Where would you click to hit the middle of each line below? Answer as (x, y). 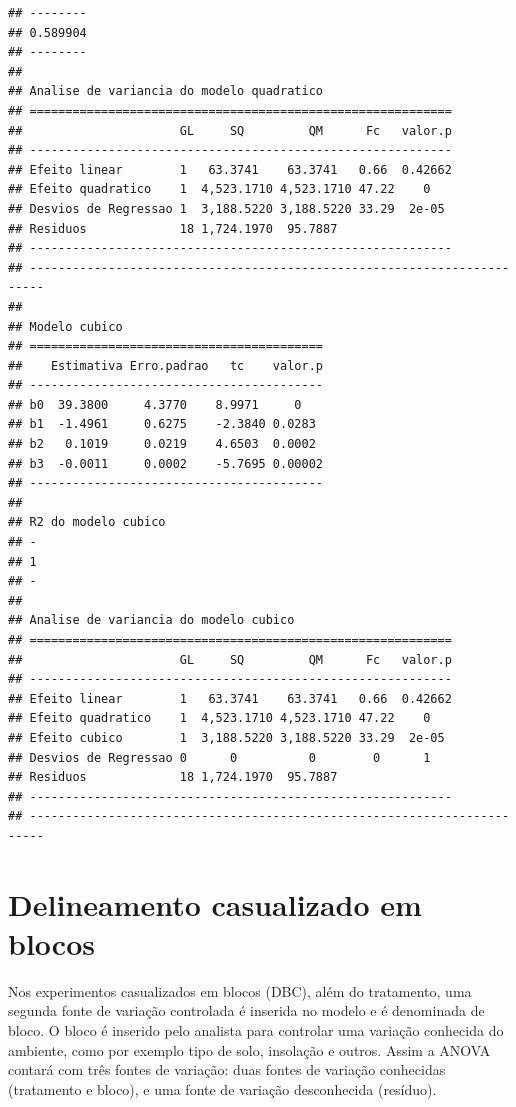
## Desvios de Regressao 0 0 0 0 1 (219, 757)
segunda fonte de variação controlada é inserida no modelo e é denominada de (246, 1010)
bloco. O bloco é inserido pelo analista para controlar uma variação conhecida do (256, 1030)
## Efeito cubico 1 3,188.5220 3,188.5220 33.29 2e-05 (226, 737)
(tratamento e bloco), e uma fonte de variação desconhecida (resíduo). (222, 1088)
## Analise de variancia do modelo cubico (151, 620)
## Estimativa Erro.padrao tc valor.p (165, 365)
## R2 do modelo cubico (87, 522)
